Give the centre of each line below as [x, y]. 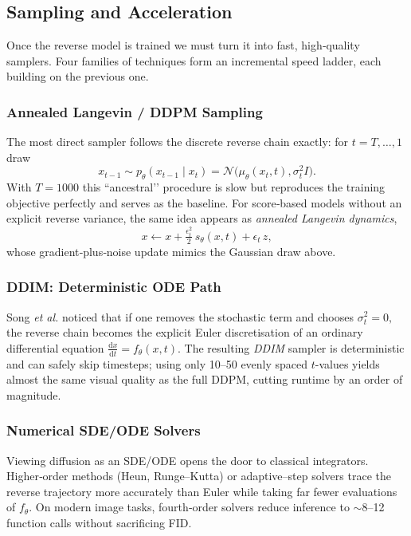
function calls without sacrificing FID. [99, 522]
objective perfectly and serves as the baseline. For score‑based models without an [204, 202]
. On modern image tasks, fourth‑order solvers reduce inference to [189, 507]
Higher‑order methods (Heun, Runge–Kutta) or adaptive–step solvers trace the [199, 476]
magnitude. [34, 394]
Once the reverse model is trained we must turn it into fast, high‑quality [183, 45]
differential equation [55, 347]
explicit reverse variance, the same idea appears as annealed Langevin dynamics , [202, 218]
